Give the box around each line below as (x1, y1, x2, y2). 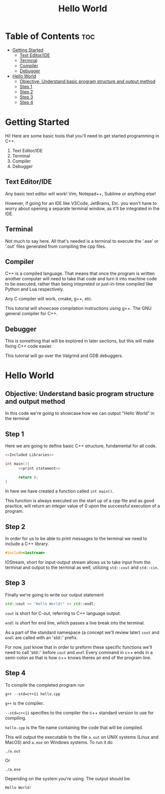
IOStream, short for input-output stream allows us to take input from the (5, 560, 151, 565)
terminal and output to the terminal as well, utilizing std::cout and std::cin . (5, 564, 159, 570)
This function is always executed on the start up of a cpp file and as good (5, 498, 154, 504)
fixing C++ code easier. (5, 343, 53, 349)
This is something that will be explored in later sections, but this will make (5, 338, 154, 344)
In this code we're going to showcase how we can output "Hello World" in (5, 410, 155, 416)
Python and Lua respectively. (5, 286, 64, 292)
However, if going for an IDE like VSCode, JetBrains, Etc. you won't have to (5, 200, 157, 206)
